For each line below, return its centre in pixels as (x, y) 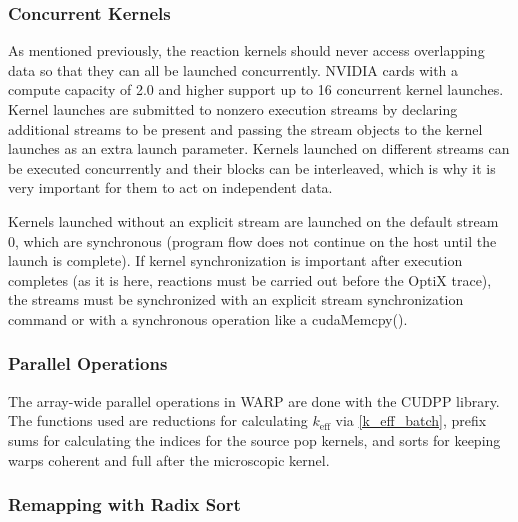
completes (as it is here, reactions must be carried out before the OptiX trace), (250, 279)
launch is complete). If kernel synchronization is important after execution (235, 260)
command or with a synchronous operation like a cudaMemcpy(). (208, 318)
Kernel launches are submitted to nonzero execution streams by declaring (233, 109)
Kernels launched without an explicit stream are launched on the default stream (253, 220)
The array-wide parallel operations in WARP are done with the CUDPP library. (254, 400)
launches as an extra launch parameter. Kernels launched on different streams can (259, 148)
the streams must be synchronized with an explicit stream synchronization (236, 299)
